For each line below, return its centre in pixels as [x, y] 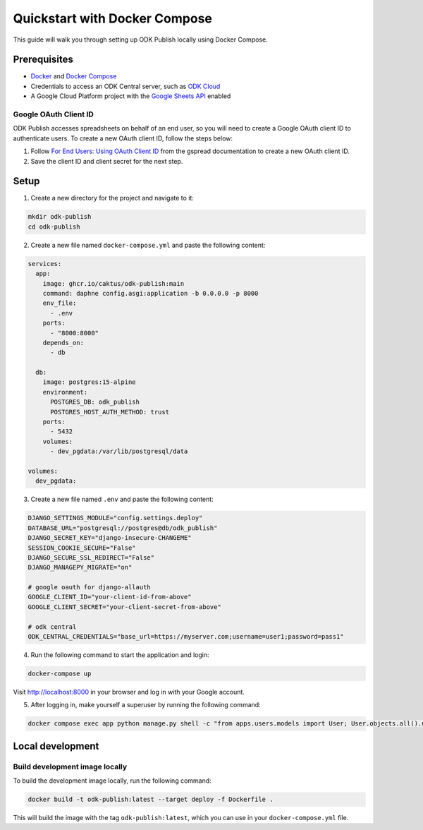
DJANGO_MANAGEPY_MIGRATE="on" [80, 567]
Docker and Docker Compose [74, 76]
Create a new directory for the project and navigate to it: [112, 198]
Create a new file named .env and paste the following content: [122, 499]
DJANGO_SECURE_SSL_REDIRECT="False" [91, 557]
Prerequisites [43, 60]
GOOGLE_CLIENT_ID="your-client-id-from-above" [110, 597]
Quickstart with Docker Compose [113, 18]
